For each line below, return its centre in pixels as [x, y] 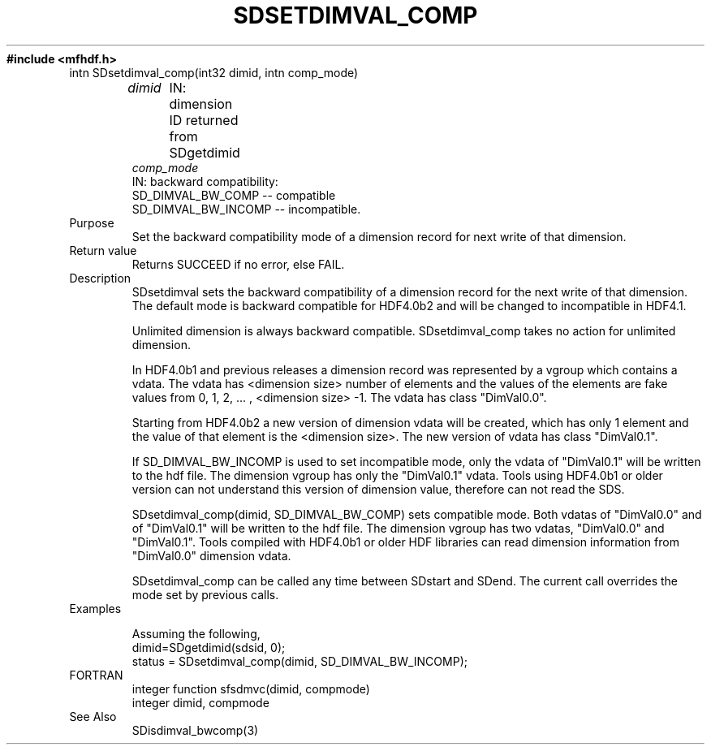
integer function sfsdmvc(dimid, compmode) [251, 688]
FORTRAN [96, 675]
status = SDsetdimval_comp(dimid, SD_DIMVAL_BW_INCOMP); [299, 661]
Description [100, 278]
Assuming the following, [196, 633]
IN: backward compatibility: [205, 181]
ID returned [204, 120]
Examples [95, 608]
